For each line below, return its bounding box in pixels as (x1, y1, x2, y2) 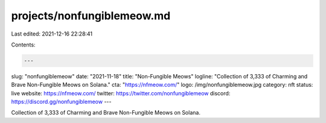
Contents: (11, 41, 36, 48)
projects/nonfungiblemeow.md (11, 9, 171, 22)
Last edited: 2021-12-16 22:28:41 (11, 30, 93, 37)
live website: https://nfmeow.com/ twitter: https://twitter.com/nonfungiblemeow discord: (11, 89, 231, 96)
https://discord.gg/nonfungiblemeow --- (11, 98, 112, 106)
